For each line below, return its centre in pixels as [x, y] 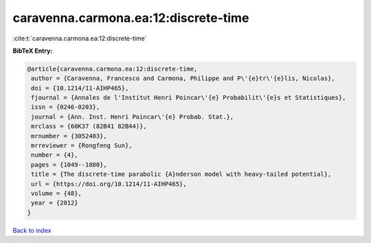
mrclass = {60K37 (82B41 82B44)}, [89, 126]
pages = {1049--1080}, [69, 165]
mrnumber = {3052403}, [69, 136]
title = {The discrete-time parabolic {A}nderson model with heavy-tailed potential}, [181, 174]
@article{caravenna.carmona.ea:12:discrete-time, [112, 69]
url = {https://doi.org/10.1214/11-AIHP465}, [109, 184]
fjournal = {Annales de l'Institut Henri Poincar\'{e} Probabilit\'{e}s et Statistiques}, [189, 98]
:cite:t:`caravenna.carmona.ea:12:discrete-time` [80, 38]
